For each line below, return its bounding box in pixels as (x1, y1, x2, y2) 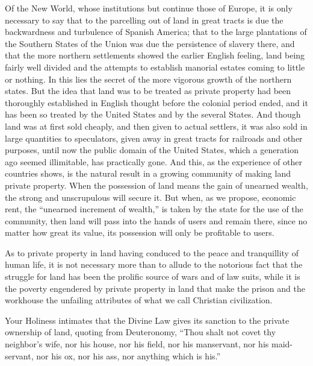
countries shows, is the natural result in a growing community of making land (5, 167, 291, 180)
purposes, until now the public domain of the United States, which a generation (5, 144, 299, 156)
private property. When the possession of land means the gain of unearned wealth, (5, 178, 308, 191)
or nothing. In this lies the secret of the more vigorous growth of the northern (5, 72, 292, 85)
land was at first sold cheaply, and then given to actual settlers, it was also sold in (5, 119, 308, 132)
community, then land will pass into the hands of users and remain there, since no (5, 214, 308, 227)
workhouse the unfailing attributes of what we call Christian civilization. (5, 294, 273, 306)
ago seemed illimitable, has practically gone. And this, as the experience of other (5, 155, 302, 168)
